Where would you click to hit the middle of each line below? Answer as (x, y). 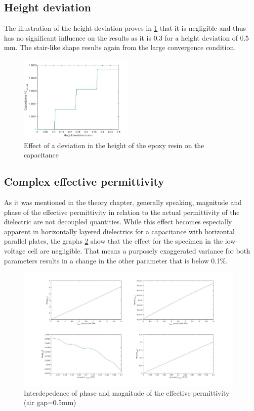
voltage (15, 250)
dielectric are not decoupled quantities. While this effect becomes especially (118, 222)
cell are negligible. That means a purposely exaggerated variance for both (139, 250)
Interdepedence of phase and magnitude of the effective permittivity (127, 392)
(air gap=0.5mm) (50, 402)
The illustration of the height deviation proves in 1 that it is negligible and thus (125, 28)
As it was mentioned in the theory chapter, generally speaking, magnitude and (123, 202)
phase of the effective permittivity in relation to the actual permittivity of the (122, 212)
